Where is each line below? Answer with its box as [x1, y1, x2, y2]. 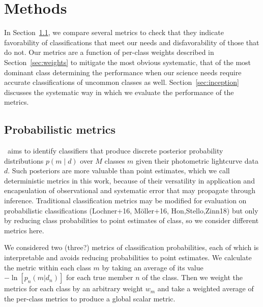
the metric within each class [4, 262, 91, 272]
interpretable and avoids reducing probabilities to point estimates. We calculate [4, 252, 252, 263]
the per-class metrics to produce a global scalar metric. [4, 293, 176, 303]
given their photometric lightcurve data [136, 155, 258, 166]
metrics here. [4, 225, 44, 235]
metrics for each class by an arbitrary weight [4, 283, 143, 294]
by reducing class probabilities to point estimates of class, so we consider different [4, 215, 259, 226]
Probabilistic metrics [4, 121, 116, 137]
